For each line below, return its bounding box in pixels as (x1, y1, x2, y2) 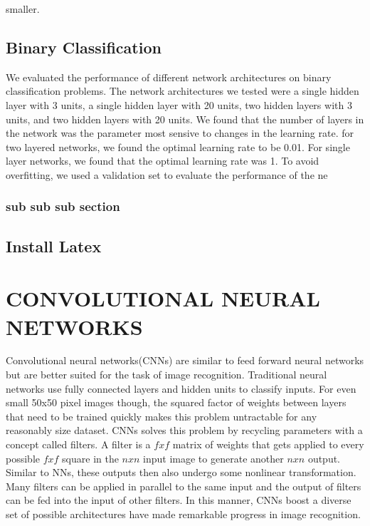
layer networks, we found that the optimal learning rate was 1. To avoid (6, 153, 319, 168)
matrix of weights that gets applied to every (172, 437, 364, 452)
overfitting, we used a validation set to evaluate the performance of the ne (6, 167, 328, 182)
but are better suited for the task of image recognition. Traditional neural (6, 367, 327, 382)
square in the (62, 450, 119, 465)
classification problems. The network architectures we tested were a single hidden (6, 83, 359, 98)
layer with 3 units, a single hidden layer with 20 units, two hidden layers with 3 (6, 97, 352, 112)
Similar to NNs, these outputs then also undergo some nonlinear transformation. (6, 465, 356, 480)
